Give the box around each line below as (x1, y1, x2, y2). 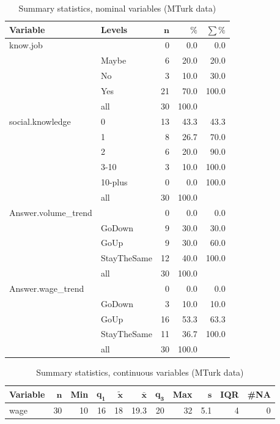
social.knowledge (9, 114, 71, 127)
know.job (9, 39, 43, 51)
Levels (100, 23, 128, 35)
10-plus (100, 176, 128, 188)
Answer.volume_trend (9, 206, 92, 218)
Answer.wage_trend (9, 281, 84, 294)
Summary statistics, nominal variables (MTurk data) (18, 2, 216, 14)
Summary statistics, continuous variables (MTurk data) (36, 366, 244, 379)
